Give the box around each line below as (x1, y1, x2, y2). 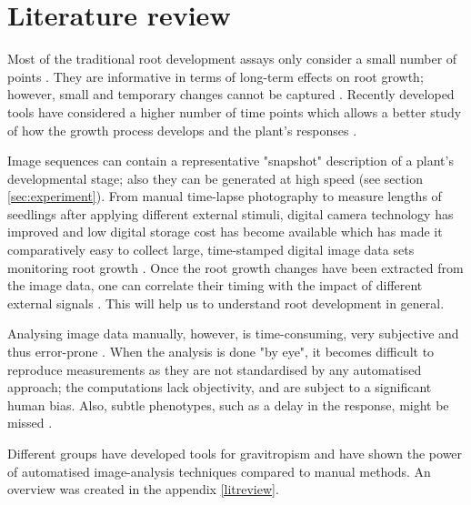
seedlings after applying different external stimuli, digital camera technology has (7, 204, 454, 223)
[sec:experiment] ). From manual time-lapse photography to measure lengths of (7, 187, 442, 206)
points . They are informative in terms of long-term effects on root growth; (7, 66, 424, 86)
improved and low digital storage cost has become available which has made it (7, 222, 443, 241)
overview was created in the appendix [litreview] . (7, 480, 279, 499)
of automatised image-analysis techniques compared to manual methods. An (7, 461, 431, 480)
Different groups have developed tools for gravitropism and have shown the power (7, 444, 463, 462)
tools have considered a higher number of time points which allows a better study (7, 102, 462, 121)
